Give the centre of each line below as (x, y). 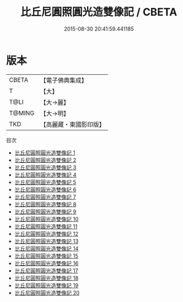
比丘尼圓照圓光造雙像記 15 (46, 256)
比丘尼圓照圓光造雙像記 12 (46, 234)
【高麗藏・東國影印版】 (73, 124)
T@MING (22, 113)
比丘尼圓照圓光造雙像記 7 (45, 197)
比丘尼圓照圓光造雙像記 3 (45, 167)
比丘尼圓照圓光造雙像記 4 (45, 175)
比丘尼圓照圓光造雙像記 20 (47, 293)
